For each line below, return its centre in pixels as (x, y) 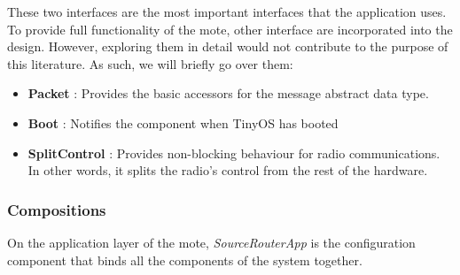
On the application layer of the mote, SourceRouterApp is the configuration (211, 242)
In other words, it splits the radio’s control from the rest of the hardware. (228, 170)
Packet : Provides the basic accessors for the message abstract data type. (228, 93)
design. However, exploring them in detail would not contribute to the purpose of (228, 46)
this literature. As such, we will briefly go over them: (150, 63)
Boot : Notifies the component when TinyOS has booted (183, 122)
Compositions (57, 209)
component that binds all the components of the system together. (185, 260)
